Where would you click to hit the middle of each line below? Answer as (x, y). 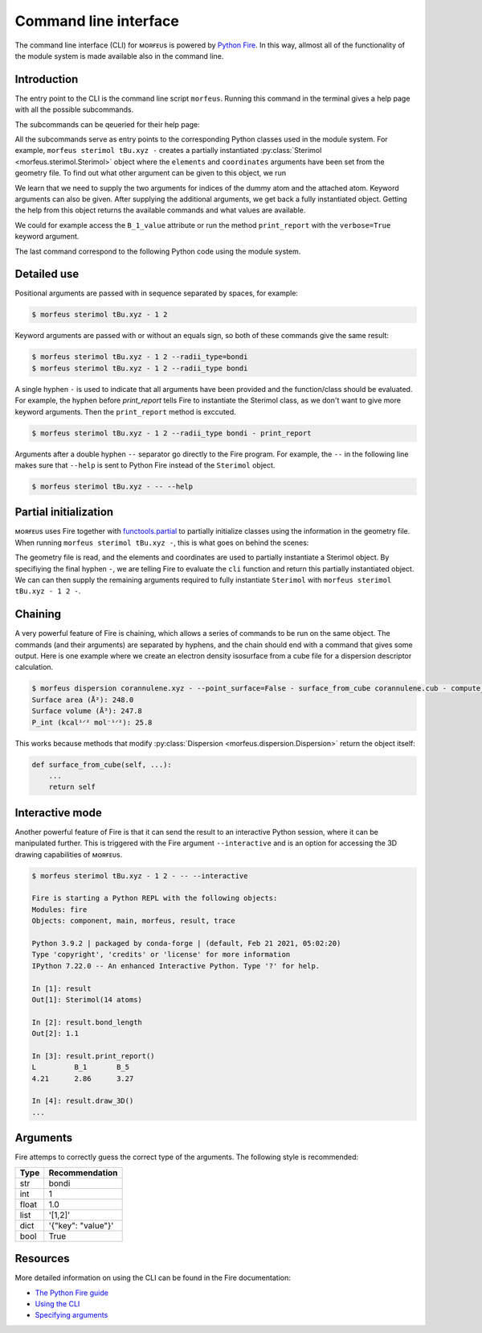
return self (72, 787)
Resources (42, 1259)
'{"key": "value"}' (81, 1225)
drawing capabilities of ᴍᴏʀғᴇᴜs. (69, 854)
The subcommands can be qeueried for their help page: (107, 124)
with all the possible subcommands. (74, 109)
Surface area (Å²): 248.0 (83, 700)
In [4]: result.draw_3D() (83, 1101)
